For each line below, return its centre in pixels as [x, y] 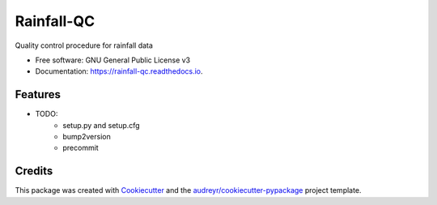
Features [38, 94]
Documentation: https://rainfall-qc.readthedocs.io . [119, 71]
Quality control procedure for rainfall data [84, 45]
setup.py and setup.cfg [102, 125]
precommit [81, 148]
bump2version [87, 137]
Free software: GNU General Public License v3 [113, 60]
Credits [34, 171]
